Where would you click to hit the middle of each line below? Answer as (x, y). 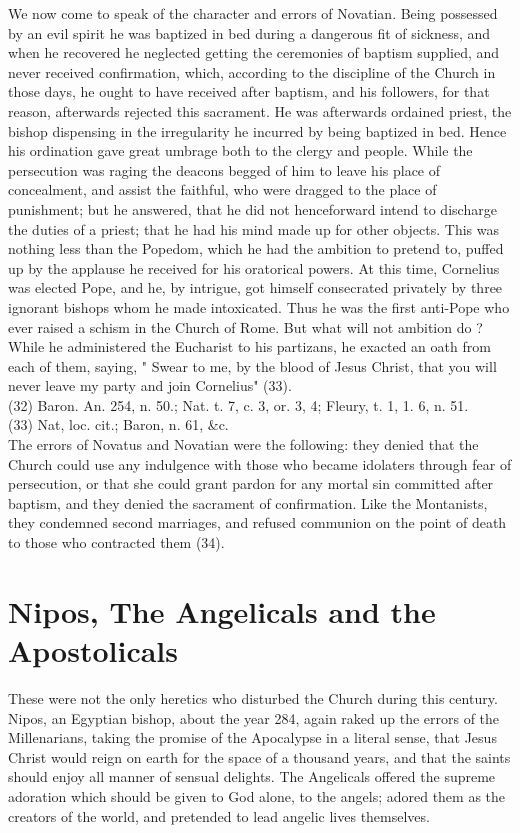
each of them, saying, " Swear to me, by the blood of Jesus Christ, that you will (252, 365)
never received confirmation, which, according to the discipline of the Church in (252, 71)
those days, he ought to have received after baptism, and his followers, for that (249, 91)
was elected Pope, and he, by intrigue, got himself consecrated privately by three (255, 287)
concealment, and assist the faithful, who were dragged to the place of (222, 189)
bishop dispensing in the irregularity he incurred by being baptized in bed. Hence (257, 130)
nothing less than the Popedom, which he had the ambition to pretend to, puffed (256, 248)
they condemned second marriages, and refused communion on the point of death (257, 522)
